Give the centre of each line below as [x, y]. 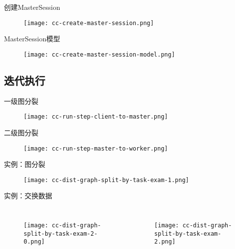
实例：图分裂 [25, 164]
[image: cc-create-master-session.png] [89, 23]
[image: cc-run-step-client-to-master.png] [96, 117]
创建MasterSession [32, 7]
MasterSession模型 [32, 39]
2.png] [165, 242]
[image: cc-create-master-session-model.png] [99, 54]
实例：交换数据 [28, 196]
